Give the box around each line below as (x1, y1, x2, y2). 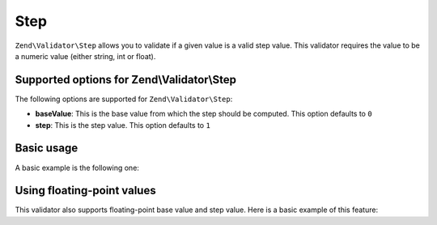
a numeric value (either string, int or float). (15, 51, 156, 61)
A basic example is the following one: (15, 163, 139, 172)
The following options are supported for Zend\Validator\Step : (15, 94, 233, 104)
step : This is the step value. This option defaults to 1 (35, 120, 210, 129)
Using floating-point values (15, 184, 157, 197)
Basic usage (15, 142, 78, 155)
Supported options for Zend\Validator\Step (15, 73, 236, 87)
